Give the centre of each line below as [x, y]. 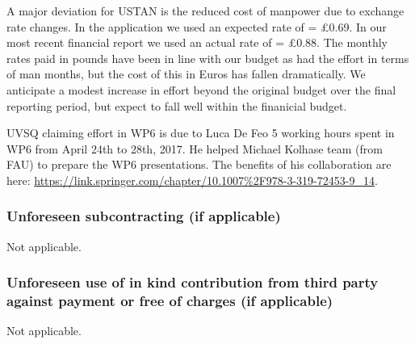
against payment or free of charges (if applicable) [170, 301]
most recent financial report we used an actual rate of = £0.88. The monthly [197, 42]
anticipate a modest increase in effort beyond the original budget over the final [201, 89]
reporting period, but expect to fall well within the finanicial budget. [177, 105]
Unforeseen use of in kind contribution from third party [193, 282]
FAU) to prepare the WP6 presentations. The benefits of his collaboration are [199, 164]
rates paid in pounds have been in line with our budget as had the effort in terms [208, 58]
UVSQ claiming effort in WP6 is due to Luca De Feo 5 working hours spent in [201, 133]
